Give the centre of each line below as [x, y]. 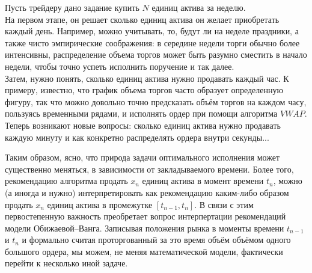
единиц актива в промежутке [100, 204]
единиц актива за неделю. [199, 7]
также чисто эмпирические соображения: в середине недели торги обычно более [152, 42]
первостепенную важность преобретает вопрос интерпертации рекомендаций [145, 216]
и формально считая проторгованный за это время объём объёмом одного [156, 240]
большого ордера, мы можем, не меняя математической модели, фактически [144, 251]
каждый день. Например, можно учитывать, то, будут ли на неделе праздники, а [152, 31]
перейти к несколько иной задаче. [66, 263]
